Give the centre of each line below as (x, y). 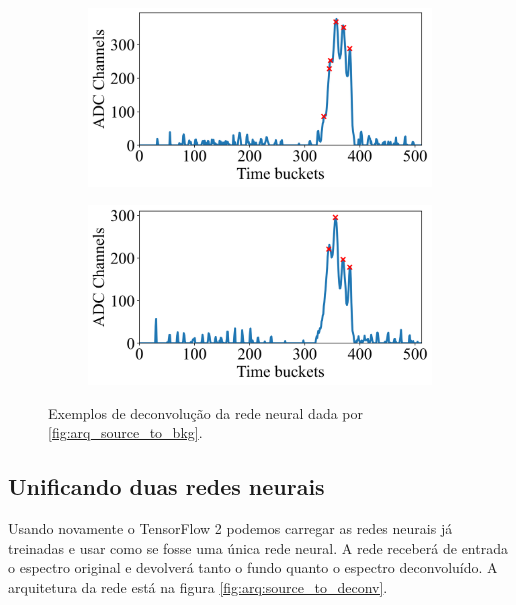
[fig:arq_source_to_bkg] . (125, 432)
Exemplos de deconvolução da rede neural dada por (206, 412)
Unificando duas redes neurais (166, 486)
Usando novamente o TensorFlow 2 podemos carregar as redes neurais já (230, 528)
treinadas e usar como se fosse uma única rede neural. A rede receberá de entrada (258, 547)
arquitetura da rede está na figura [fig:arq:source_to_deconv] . (198, 586)
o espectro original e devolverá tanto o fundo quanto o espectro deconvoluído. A (253, 567)
